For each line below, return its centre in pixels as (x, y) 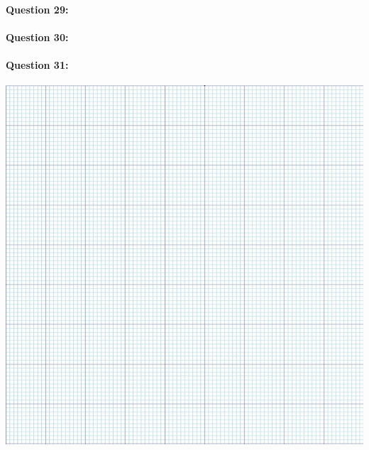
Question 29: (37, 9)
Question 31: (37, 64)
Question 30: (37, 37)
